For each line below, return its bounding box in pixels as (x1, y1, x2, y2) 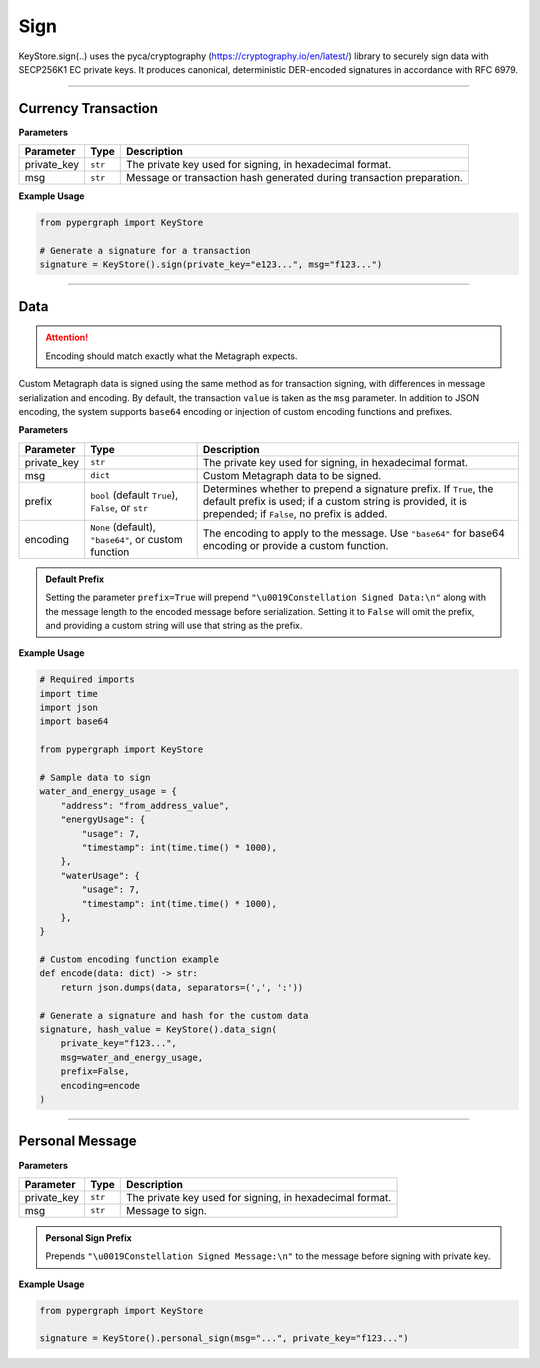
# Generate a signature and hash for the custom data (39, 1010, 309, 1021)
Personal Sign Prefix (45, 1231, 132, 1244)
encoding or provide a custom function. (202, 538, 389, 552)
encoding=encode (60, 1080, 140, 1091)
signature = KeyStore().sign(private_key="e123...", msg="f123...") (39, 259, 383, 270)
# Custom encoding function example (39, 954, 220, 965)
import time (39, 688, 99, 699)
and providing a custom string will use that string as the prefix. (45, 619, 303, 631)
